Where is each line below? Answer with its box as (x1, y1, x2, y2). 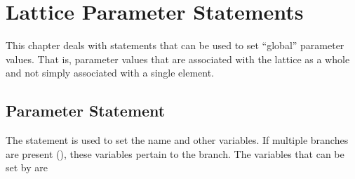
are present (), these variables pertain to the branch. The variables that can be (6, 146, 344, 161)
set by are (6, 160, 48, 175)
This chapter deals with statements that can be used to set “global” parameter (6, 38, 344, 53)
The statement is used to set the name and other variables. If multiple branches (6, 133, 349, 147)
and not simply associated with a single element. (6, 65, 215, 80)
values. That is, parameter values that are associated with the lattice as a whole (6, 51, 350, 66)
